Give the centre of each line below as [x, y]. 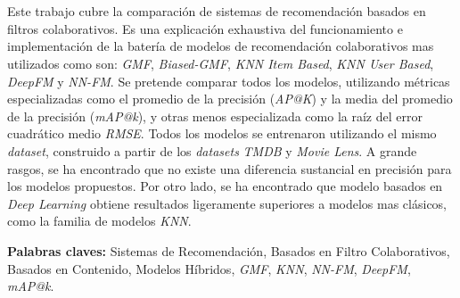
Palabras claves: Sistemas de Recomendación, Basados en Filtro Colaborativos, [229, 250]
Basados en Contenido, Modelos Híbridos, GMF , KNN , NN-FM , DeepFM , [209, 268]
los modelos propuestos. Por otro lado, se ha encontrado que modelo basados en [225, 186]
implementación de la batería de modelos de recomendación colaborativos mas [221, 46]
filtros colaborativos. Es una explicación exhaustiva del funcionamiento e [205, 28]
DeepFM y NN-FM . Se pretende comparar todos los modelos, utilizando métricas [229, 81]
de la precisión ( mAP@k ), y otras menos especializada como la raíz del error [215, 116]
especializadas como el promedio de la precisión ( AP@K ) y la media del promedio [230, 99]
